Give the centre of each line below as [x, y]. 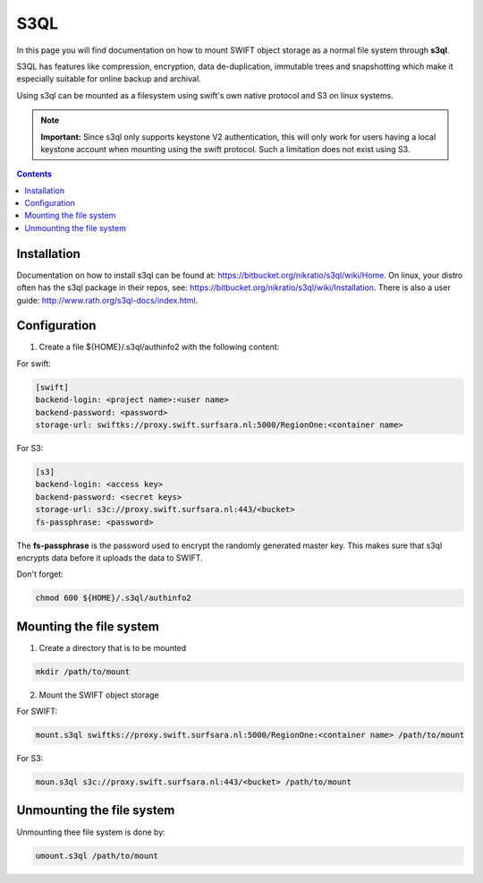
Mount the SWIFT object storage [99, 695]
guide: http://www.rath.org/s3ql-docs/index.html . [107, 300]
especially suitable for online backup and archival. [109, 79]
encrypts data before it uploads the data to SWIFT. [110, 557]
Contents [34, 174]
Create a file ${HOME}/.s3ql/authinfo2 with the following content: [159, 347]
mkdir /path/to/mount [83, 671]
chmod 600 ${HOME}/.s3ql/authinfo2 [113, 598]
